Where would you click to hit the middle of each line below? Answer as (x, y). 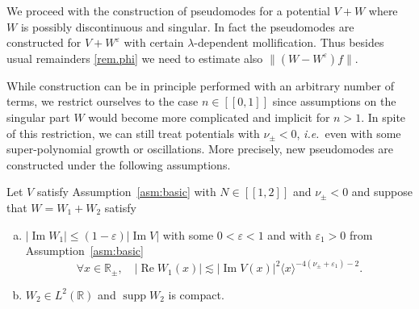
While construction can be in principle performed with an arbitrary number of (200, 85)
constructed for (44, 42)
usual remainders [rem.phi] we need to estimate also (135, 58)
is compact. (196, 294)
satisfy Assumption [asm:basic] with (126, 192)
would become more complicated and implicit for (209, 117)
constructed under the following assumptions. (119, 164)
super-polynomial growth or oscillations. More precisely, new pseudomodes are (200, 149)
